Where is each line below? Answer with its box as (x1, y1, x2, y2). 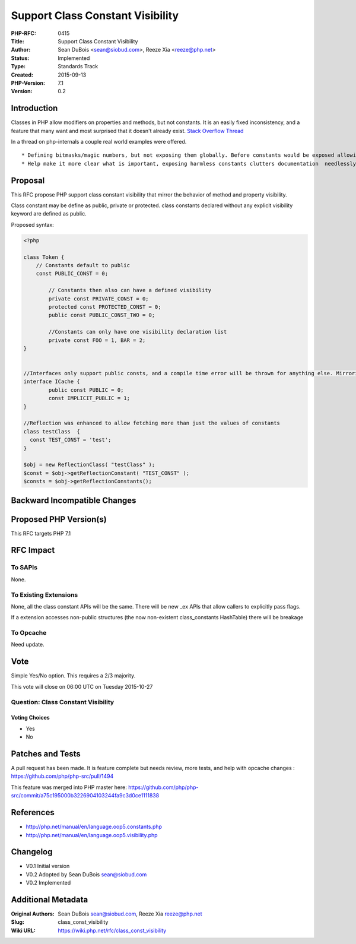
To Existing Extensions (11, 591, 78, 599)
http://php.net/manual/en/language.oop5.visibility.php (26, 831, 158, 838)
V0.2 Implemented (26, 879, 71, 886)
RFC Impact (11, 545, 55, 555)
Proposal (11, 175, 45, 185)
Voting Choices (11, 714, 50, 721)
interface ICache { (23, 378, 80, 385)
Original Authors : (11, 910, 55, 917)
